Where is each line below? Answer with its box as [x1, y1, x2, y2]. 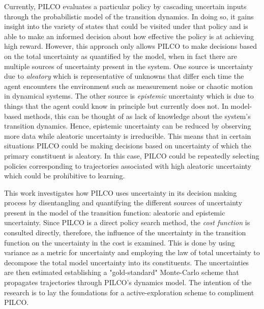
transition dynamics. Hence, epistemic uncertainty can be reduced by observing [4, 120, 251, 131]
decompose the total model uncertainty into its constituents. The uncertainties [4, 257, 249, 267]
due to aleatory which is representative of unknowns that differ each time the [4, 71, 244, 81]
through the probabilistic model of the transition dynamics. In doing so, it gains [4, 11, 254, 21]
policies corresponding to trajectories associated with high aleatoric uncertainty [4, 160, 251, 171]
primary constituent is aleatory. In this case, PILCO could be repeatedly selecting [4, 150, 259, 161]
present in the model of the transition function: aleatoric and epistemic [4, 207, 225, 218]
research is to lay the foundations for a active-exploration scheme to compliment [4, 287, 254, 297]
